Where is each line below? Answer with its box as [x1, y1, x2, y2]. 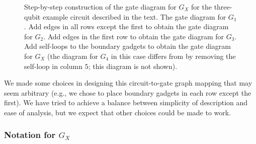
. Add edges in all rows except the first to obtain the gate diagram [24, 21, 229, 32]
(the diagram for [47, 50, 98, 61]
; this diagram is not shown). [88, 60, 178, 71]
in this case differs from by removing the [111, 50, 236, 61]
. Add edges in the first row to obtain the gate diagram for [43, 31, 224, 41]
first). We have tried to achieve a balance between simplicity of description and [4, 97, 248, 108]
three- [214, 2, 232, 12]
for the [191, 2, 212, 12]
